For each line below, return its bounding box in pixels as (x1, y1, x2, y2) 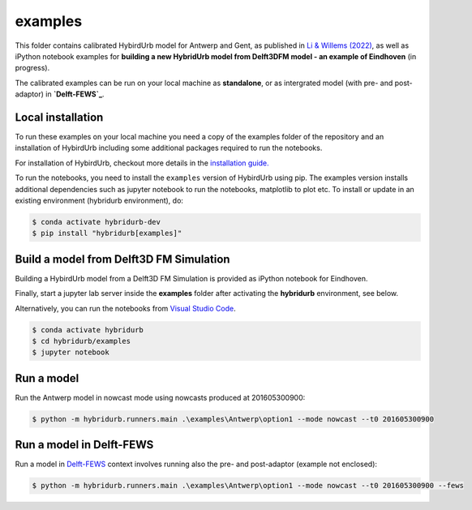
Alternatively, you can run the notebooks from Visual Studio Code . (15, 303, 236, 313)
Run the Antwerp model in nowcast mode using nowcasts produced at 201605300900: (15, 392, 306, 402)
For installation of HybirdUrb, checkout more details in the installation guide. (15, 158, 269, 168)
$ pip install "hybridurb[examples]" (32, 229, 182, 238)
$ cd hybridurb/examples (32, 336, 131, 345)
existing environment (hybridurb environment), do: (15, 195, 184, 205)
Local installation (15, 110, 104, 124)
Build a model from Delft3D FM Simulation (15, 252, 230, 266)
